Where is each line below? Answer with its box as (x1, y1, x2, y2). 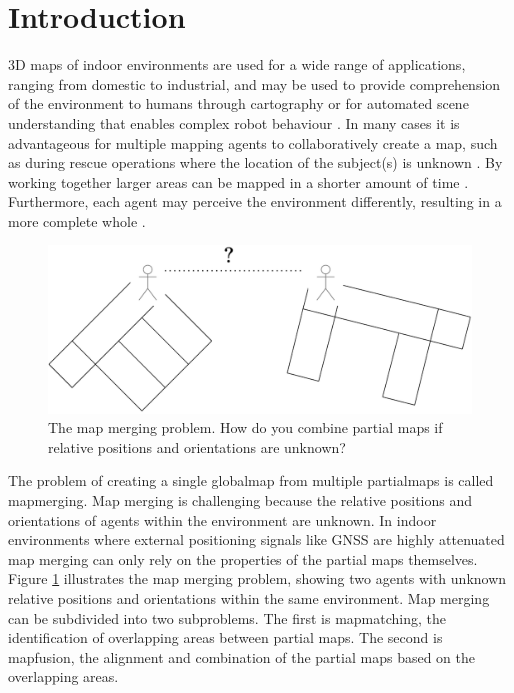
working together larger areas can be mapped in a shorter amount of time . (8, 171, 469, 192)
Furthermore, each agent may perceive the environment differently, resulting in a (8, 191, 502, 212)
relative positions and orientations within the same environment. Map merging (8, 587, 490, 608)
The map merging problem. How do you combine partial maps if (48, 417, 443, 438)
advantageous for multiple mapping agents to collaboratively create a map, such (8, 132, 498, 153)
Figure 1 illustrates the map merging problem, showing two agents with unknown (8, 568, 507, 589)
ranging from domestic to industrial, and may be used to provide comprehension (8, 73, 501, 94)
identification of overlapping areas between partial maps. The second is (8, 627, 443, 648)
